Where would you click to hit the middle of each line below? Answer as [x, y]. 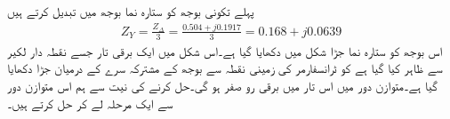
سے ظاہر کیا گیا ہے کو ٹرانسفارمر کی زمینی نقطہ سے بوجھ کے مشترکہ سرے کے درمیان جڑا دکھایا [225, 68]
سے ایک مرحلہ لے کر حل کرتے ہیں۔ [90, 103]
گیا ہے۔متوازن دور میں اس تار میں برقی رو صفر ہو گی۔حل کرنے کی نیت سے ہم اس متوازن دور [222, 85]
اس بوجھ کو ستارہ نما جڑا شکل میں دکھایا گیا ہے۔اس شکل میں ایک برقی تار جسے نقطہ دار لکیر [225, 50]
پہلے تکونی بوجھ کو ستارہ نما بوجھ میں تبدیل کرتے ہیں [131, 11]
